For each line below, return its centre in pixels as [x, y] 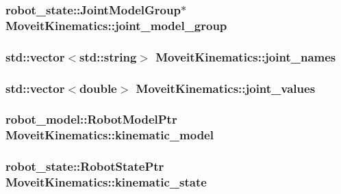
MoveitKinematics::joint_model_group [116, 25]
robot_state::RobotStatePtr [85, 166]
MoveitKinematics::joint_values [226, 88]
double [98, 88]
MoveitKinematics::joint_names [246, 56]
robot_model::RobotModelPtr [91, 119]
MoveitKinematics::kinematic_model [110, 135]
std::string [108, 56]
